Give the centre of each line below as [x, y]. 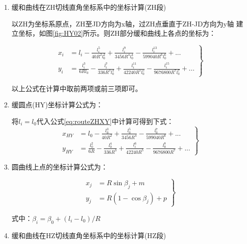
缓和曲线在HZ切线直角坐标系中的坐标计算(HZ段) [89, 235]
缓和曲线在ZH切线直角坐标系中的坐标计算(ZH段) [89, 7]
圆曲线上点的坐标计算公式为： [60, 166]
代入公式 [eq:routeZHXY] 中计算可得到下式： [105, 121]
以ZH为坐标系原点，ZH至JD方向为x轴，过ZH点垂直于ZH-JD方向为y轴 [123, 23]
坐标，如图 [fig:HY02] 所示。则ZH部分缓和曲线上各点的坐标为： [117, 33]
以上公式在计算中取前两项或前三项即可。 [77, 88]
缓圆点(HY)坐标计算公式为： [57, 105]
